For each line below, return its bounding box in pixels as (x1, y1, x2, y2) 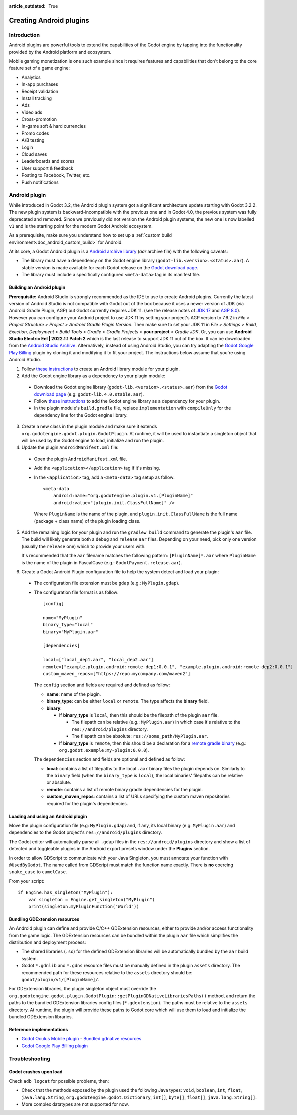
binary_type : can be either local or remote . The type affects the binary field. (46, 698, 209, 704)
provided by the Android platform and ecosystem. (9, 49, 112, 55)
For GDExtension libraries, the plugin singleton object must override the (9, 986, 157, 992)
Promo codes (21, 130, 49, 136)
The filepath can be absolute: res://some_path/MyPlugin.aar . (71, 733, 208, 739)
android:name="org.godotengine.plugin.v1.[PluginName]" (53, 493, 193, 499)
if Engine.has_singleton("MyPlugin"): (18, 890, 113, 895)
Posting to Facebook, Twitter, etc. (21, 172, 91, 178)
